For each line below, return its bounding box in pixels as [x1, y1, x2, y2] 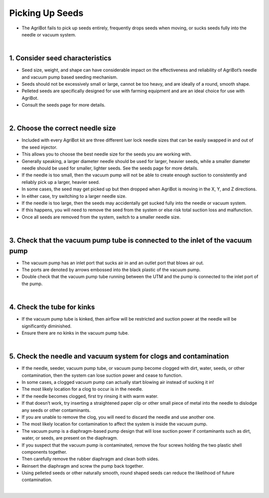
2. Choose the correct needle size [9, 124, 117, 133]
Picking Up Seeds [9, 7, 84, 18]
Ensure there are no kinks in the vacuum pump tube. [21, 330, 129, 336]
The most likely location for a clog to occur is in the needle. [21, 386, 143, 392]
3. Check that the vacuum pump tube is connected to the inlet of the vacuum [9, 236, 252, 244]
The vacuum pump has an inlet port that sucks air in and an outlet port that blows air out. [21, 260, 204, 266]
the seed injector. [21, 144, 57, 150]
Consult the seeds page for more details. [21, 102, 106, 108]
